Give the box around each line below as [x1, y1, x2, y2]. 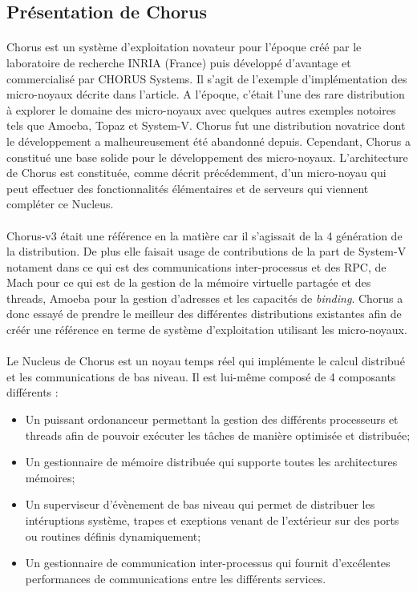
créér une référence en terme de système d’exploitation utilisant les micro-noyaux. [6, 321, 407, 338]
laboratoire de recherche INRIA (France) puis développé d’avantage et [6, 54, 351, 70]
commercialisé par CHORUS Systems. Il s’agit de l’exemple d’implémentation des [6, 70, 407, 87]
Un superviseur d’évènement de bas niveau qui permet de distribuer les [25, 496, 375, 513]
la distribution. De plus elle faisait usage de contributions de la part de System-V [6, 243, 407, 260]
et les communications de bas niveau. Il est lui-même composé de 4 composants [6, 368, 396, 385]
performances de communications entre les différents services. [25, 570, 326, 586]
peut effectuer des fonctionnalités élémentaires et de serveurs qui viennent [6, 179, 369, 196]
